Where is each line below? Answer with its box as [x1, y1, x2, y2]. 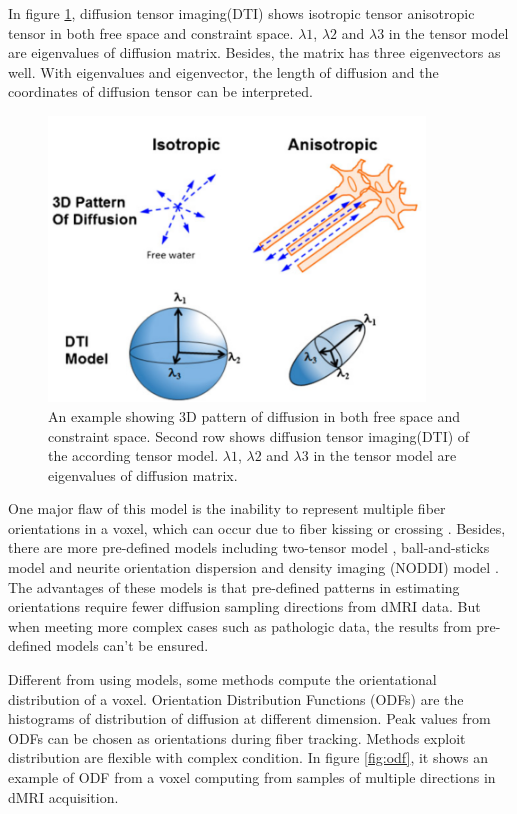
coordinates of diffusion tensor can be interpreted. [8, 81, 313, 102]
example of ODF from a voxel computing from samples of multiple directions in [8, 767, 496, 788]
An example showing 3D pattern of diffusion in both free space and [48, 405, 460, 426]
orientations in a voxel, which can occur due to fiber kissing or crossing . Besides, [8, 517, 506, 538]
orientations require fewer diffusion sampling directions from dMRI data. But [8, 596, 481, 617]
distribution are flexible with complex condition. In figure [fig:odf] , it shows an [8, 747, 488, 768]
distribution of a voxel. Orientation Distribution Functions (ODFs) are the [8, 688, 464, 709]
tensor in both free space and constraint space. [8, 22, 294, 43]
